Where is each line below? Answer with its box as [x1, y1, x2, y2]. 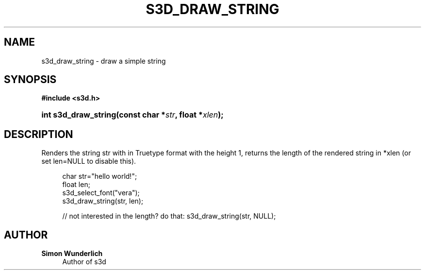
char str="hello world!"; [62, 172, 137, 181]
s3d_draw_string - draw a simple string [41, 56, 166, 65]
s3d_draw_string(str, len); [62, 197, 144, 205]
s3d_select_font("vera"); [62, 188, 140, 197]
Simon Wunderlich [41, 249, 103, 258]
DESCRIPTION [4, 128, 73, 140]
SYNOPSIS [4, 73, 57, 86]
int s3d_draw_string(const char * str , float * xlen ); [41, 110, 224, 120]
